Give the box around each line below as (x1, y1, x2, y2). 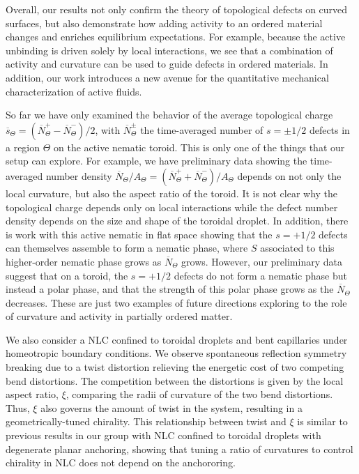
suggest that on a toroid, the (6, 268, 128, 282)
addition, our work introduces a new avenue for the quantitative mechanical (6, 70, 329, 84)
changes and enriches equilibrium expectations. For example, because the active (6, 29, 346, 44)
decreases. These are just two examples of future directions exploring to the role (6, 295, 347, 309)
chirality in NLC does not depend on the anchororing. (6, 455, 236, 470)
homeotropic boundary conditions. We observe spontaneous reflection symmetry (6, 346, 347, 360)
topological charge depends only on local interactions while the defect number (6, 199, 338, 214)
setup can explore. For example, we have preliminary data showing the (6, 153, 307, 168)
